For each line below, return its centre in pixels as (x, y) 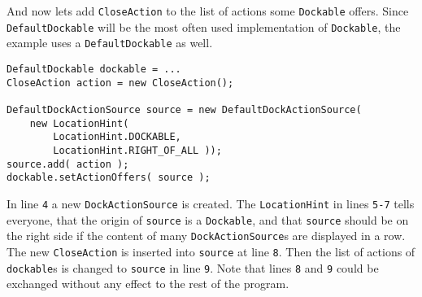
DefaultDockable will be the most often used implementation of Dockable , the (204, 26)
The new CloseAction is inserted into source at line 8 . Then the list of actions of (211, 251)
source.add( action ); (68, 164)
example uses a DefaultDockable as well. (110, 43)
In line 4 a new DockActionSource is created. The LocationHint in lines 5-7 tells (211, 203)
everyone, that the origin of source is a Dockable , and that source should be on (208, 219)
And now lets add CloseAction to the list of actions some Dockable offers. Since (208, 11)
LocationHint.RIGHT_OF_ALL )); (137, 150)
